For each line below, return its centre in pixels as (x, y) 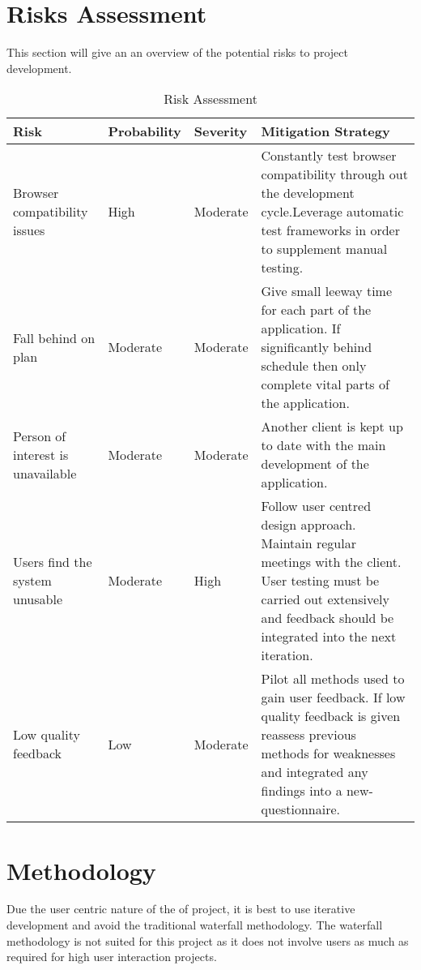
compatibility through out (334, 174)
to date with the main (323, 445)
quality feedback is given (331, 716)
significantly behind (317, 347)
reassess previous (308, 735)
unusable (38, 599)
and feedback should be (327, 618)
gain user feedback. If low (333, 697)
